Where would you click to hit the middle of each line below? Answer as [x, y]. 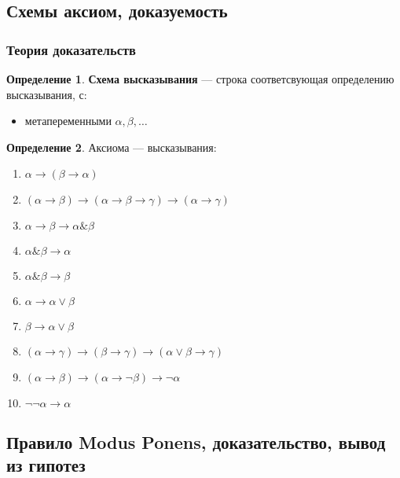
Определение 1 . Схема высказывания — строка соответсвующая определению [200, 79]
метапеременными [68, 121]
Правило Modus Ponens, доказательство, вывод [196, 441]
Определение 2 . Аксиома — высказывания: [112, 147]
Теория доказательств [71, 49]
